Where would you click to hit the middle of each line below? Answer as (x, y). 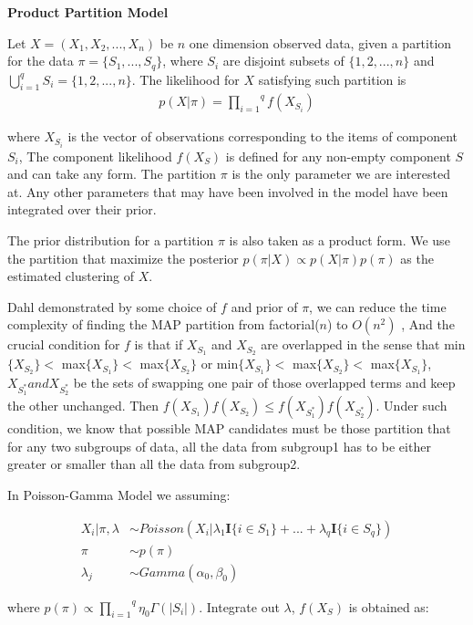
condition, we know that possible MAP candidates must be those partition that (229, 428)
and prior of (264, 306)
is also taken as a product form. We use (339, 240)
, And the (428, 324)
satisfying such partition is (332, 79)
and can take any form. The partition (112, 174)
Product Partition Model (88, 12)
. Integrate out (239, 606)
